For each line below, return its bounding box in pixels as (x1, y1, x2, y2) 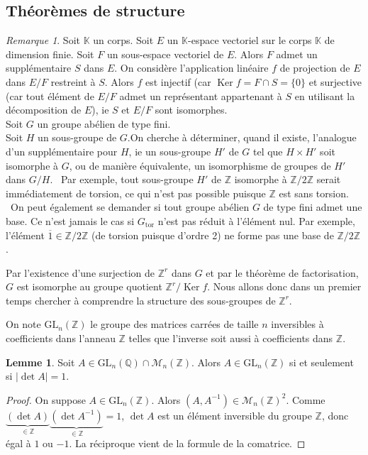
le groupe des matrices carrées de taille (90, 317, 259, 331)
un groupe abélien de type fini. (37, 116, 171, 131)
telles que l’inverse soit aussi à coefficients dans (128, 331, 333, 346)
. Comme (286, 392, 325, 407)
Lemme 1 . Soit (6, 354, 75, 369)
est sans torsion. (279, 185, 349, 200)
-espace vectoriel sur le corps (188, 33, 312, 48)
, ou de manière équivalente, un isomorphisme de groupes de (69, 158, 331, 172)
